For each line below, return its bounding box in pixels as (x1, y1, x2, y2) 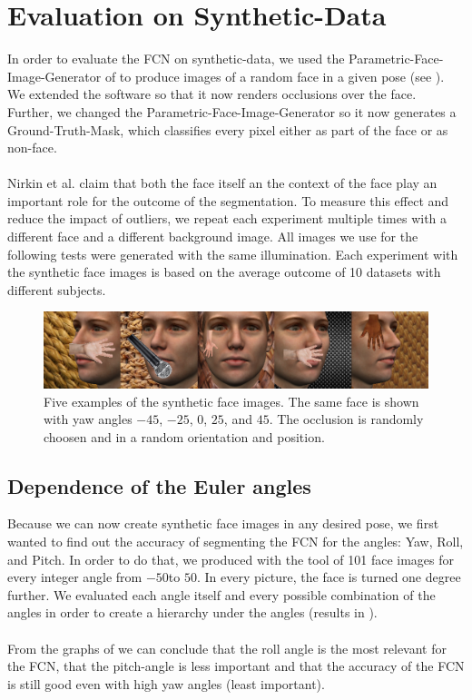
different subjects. (7, 280, 106, 299)
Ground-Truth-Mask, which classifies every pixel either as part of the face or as (7, 120, 448, 139)
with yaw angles (44, 409, 133, 429)
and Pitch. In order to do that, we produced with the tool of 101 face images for (7, 549, 454, 568)
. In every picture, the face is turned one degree (196, 567, 461, 587)
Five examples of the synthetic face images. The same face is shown (44, 391, 419, 410)
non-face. (7, 138, 57, 157)
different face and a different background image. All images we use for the (7, 227, 418, 246)
